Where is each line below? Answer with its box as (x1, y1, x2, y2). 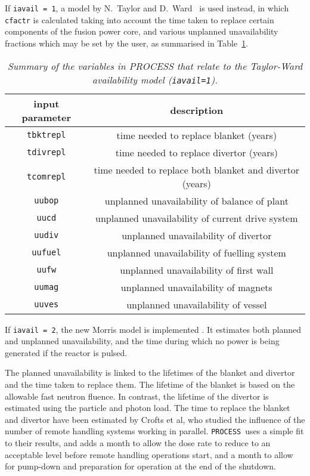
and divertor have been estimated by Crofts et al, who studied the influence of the (5, 413, 305, 425)
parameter (21, 110, 72, 124)
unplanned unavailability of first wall (120, 262, 274, 277)
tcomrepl (27, 171, 66, 181)
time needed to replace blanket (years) (116, 128, 277, 142)
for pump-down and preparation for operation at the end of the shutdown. (5, 460, 276, 472)
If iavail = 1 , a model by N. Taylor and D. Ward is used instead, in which (5, 2, 289, 14)
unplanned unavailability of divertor (122, 228, 272, 242)
